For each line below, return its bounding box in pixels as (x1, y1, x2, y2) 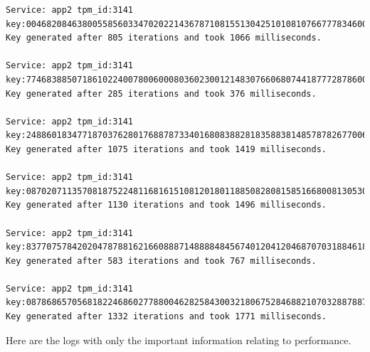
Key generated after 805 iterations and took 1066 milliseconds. (6, 33, 322, 43)
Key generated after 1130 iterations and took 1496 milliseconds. (6, 200, 327, 210)
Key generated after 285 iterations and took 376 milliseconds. (6, 88, 317, 99)
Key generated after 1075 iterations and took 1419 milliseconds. (6, 144, 327, 154)
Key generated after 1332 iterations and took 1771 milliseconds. (6, 311, 327, 322)
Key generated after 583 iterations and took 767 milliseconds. (6, 255, 317, 266)
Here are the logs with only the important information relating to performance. (6, 332, 351, 347)
